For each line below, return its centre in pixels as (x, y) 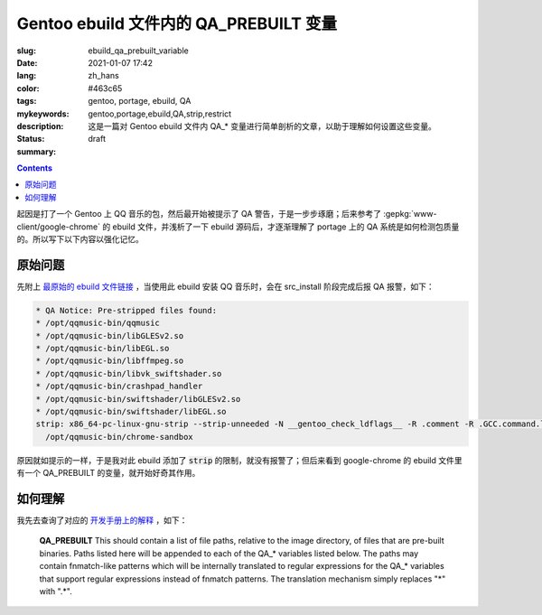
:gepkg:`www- (410, 214)
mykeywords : (43, 114)
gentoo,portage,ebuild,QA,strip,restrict (160, 114)
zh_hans (103, 76)
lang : (27, 76)
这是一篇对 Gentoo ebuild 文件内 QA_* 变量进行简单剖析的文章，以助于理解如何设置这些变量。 (262, 126)
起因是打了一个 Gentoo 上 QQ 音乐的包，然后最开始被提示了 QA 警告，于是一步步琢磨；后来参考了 (199, 214)
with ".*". (56, 592)
